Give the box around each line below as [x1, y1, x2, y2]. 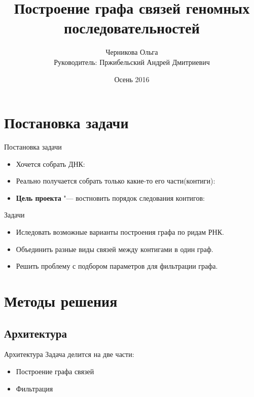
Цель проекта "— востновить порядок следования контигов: [16, 192, 205, 203]
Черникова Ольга [105, 47, 158, 57]
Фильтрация [16, 383, 53, 393]
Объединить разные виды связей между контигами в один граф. [16, 243, 213, 254]
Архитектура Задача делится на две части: [4, 349, 134, 359]
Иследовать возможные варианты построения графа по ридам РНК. [16, 227, 224, 237]
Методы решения [4, 290, 118, 311]
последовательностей [64, 17, 200, 38]
